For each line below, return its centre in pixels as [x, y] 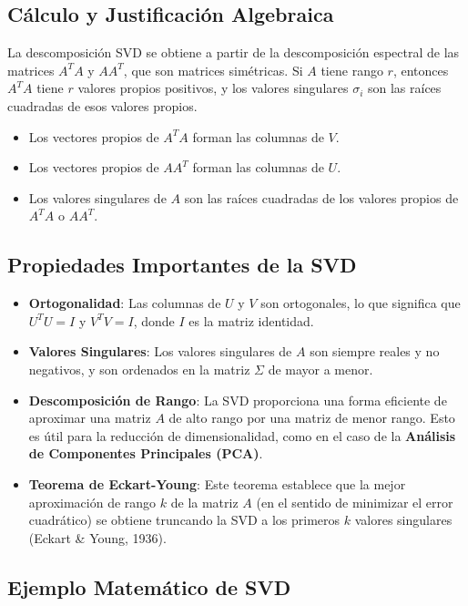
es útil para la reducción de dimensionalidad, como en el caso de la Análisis [242, 435]
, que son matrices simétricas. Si [213, 70]
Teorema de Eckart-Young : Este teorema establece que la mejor [217, 483]
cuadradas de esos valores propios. [102, 105]
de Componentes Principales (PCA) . [146, 453]
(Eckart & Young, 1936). [97, 537]
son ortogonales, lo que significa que [361, 303]
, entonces [421, 70]
